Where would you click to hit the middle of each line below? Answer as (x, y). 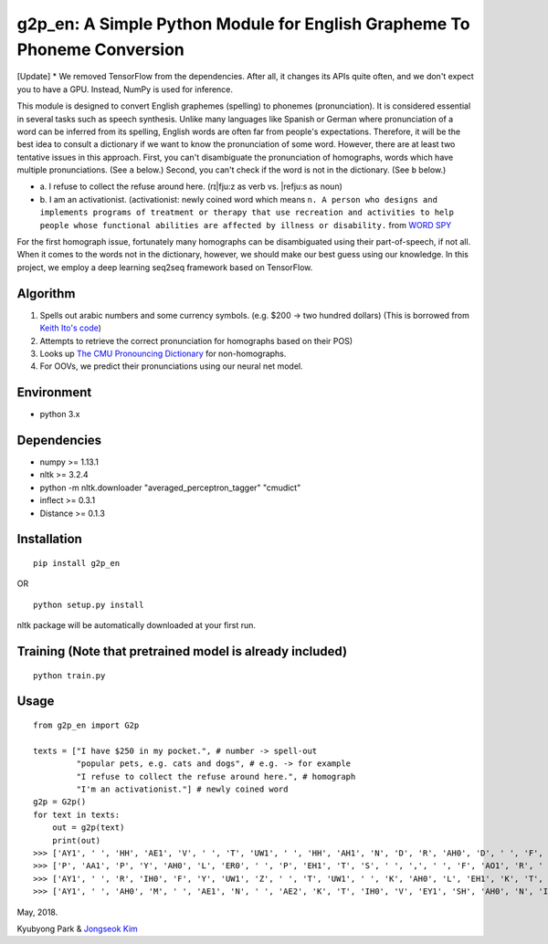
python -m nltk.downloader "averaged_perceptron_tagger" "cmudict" (170, 488)
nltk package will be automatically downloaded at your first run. (136, 625)
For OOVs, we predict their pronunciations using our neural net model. (171, 366)
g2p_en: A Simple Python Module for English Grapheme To (243, 24)
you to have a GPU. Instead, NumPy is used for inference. (125, 89)
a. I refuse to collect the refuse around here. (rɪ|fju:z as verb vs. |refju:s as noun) (191, 186)
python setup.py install (89, 604)
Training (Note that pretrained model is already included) (182, 651)
